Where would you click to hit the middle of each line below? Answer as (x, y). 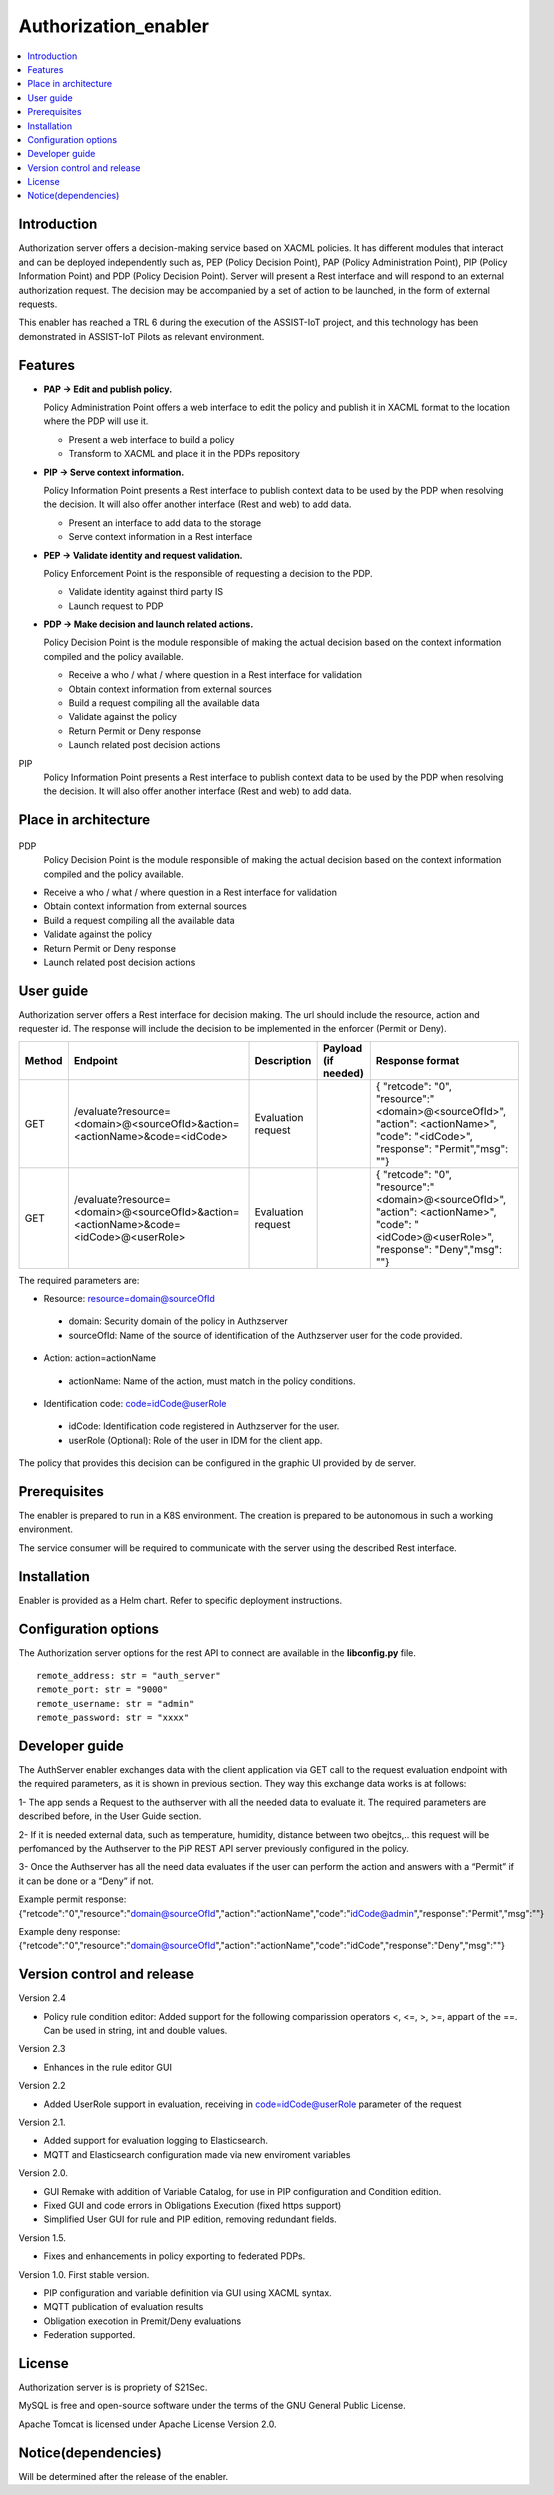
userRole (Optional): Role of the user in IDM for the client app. (195, 1440)
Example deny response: (69, 1931)
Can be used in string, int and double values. (135, 2031)
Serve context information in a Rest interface (160, 537)
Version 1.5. (42, 2237)
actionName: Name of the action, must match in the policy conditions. (212, 1381)
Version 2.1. (42, 2122)
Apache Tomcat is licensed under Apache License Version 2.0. (147, 2424)
